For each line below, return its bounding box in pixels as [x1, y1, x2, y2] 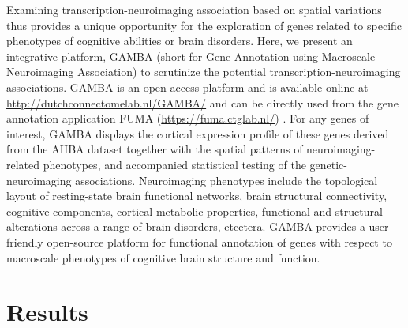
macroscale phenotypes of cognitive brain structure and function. [6, 249, 320, 266]
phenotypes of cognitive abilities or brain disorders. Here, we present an [6, 32, 353, 49]
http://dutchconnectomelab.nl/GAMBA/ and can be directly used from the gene [6, 94, 399, 111]
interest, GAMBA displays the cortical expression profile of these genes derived [6, 125, 389, 141]
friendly [6, 233, 43, 250]
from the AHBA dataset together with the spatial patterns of [6, 141, 303, 157]
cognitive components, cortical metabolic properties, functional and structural [6, 202, 383, 219]
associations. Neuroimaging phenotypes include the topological [75, 172, 378, 188]
